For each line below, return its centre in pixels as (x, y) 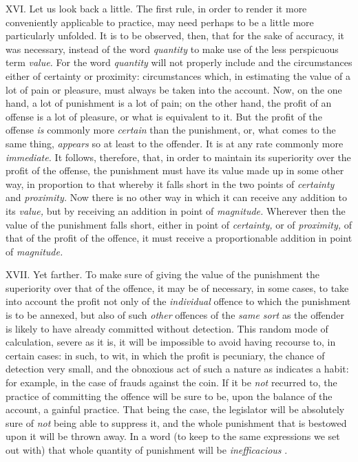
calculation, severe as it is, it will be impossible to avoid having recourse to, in (171, 342)
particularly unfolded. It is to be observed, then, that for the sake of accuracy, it (175, 35)
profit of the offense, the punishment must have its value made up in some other (175, 170)
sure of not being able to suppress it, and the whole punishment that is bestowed (176, 422)
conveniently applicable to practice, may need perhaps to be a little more (160, 22)
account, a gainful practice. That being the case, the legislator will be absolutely (175, 409)
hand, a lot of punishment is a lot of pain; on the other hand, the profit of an (169, 103)
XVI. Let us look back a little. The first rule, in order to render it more (156, 8)
